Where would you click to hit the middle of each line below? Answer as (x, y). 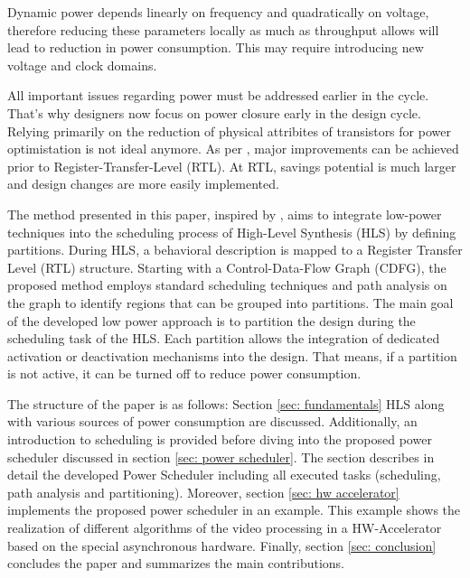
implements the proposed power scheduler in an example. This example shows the (234, 510)
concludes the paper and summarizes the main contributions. (176, 563)
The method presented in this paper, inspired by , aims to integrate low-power (225, 214)
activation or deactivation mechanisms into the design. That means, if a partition (232, 355)
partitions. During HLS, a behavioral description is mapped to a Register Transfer (235, 250)
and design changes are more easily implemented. (143, 184)
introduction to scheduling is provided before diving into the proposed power (220, 439)
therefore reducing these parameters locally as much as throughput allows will (223, 29)
